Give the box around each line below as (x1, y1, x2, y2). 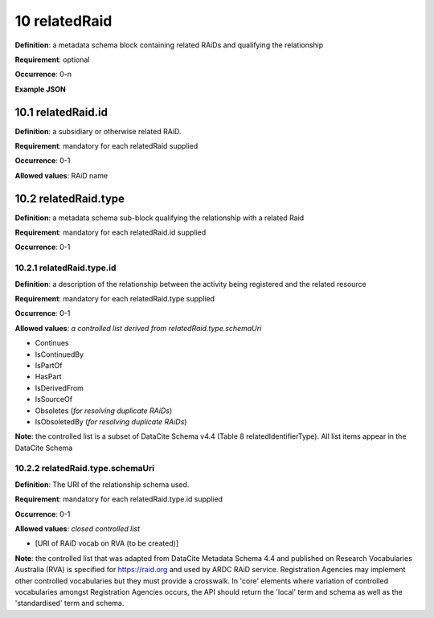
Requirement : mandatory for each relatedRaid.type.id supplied (14, 494, 223, 504)
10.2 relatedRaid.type (14, 191, 125, 205)
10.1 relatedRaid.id (14, 105, 108, 119)
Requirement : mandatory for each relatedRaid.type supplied (14, 294, 215, 304)
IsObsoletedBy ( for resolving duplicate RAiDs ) (35, 416, 187, 426)
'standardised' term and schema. (14, 599, 125, 608)
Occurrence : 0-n (14, 69, 72, 80)
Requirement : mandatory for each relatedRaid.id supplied (14, 227, 207, 237)
